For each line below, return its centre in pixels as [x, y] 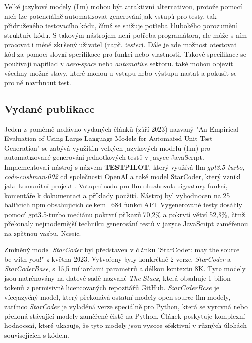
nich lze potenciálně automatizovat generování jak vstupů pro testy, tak [110, 16]
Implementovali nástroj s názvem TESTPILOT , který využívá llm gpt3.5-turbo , [125, 166]
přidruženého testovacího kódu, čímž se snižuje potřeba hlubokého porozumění [121, 25]
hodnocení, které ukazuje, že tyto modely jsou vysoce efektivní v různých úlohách [126, 325]
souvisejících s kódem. [37, 335]
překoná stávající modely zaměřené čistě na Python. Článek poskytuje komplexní [125, 316]
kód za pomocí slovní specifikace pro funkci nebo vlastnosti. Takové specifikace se [126, 54]
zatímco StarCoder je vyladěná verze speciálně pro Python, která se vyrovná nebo [126, 306]
